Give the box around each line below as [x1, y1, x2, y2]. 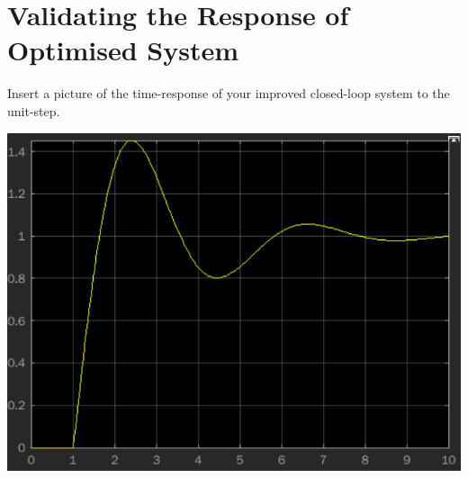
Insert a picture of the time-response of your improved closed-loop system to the [7, 84, 450, 103]
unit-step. [7, 101, 60, 120]
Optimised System [7, 32, 239, 68]
